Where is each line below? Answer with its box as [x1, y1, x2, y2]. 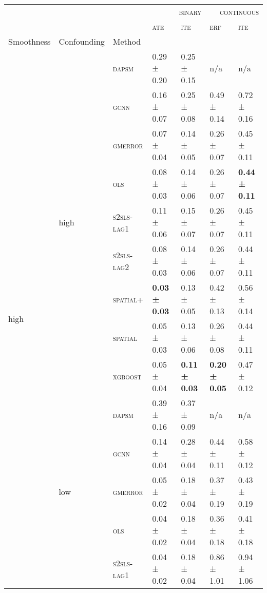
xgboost [112, 370, 142, 382]
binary [179, 6, 202, 17]
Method [112, 35, 141, 47]
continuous [219, 6, 259, 17]
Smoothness [8, 35, 51, 47]
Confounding [59, 35, 105, 47]
